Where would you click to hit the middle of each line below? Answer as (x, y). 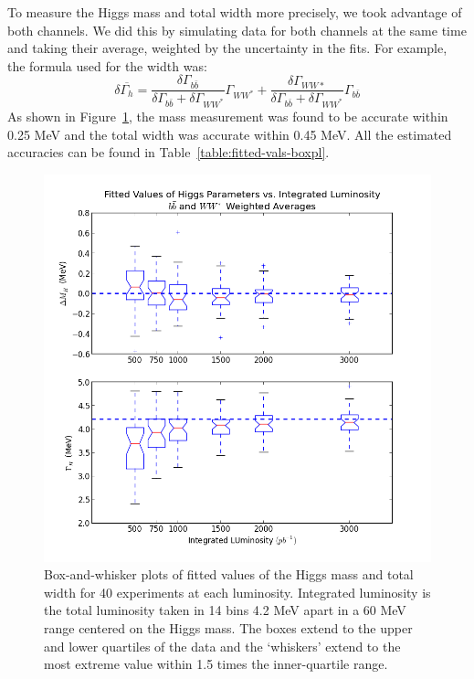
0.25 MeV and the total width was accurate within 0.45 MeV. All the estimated (230, 134)
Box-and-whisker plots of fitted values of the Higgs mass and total (229, 574)
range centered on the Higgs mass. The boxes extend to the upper (228, 628)
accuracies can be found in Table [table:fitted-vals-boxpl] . (169, 152)
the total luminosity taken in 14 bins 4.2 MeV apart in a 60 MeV (225, 610)
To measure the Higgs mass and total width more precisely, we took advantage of (235, 12)
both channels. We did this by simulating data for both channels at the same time (237, 30)
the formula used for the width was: (107, 65)
